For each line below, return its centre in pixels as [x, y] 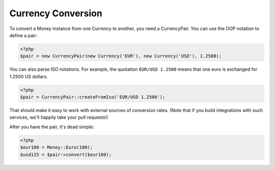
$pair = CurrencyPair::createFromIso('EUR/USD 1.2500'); [93, 97]
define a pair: [23, 35]
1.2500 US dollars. [29, 76]
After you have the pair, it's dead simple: [52, 127]
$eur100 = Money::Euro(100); [57, 147]
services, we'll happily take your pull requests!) [59, 118]
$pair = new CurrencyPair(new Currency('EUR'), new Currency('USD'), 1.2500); [121, 56]
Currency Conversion [56, 13]
